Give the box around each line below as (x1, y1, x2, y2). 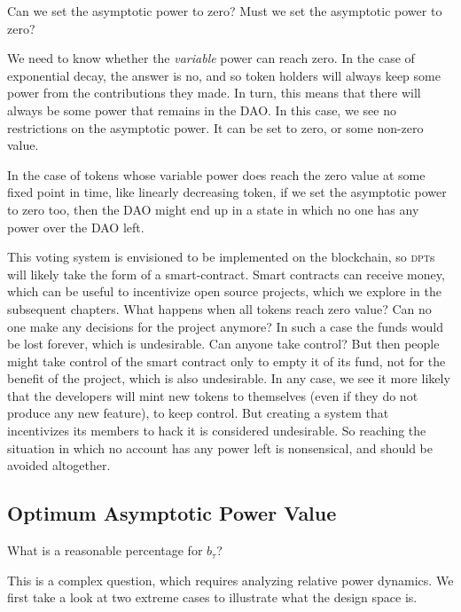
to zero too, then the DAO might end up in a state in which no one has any (7, 200, 419, 218)
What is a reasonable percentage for (7, 541, 203, 560)
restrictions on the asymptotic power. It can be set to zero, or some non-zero (7, 118, 424, 137)
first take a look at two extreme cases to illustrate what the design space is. (7, 588, 418, 607)
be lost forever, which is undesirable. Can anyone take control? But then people (7, 334, 440, 353)
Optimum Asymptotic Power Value (7, 499, 337, 527)
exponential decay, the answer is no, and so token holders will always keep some (7, 66, 441, 84)
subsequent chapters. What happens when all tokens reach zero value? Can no (7, 299, 432, 318)
